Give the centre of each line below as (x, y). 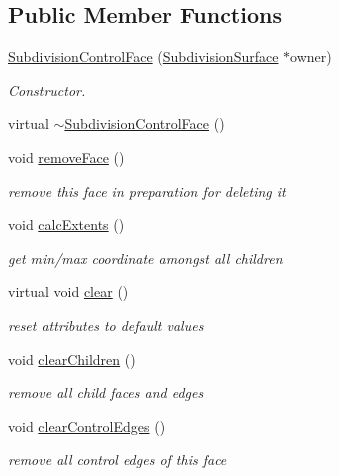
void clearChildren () (72, 358)
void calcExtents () (66, 224)
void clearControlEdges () (87, 425)
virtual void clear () (68, 291)
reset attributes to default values (106, 324)
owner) (311, 56)
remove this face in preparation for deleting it (147, 190)
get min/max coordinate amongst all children (145, 257)
